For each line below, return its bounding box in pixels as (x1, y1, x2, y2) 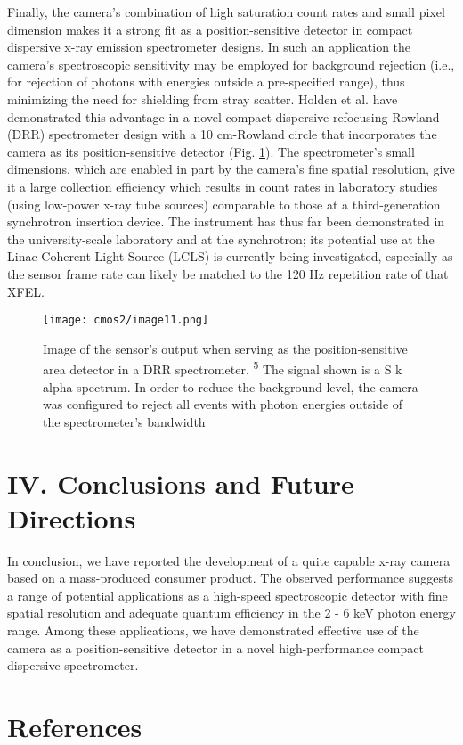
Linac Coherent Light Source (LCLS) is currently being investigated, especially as (7, 247, 453, 266)
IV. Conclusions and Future (7, 464, 354, 501)
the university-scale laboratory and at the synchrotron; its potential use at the (7, 229, 435, 248)
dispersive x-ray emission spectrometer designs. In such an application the (7, 37, 411, 56)
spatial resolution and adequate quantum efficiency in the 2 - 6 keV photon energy (7, 603, 456, 622)
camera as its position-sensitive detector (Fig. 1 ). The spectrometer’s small (7, 142, 415, 160)
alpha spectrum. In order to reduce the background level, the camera (43, 377, 418, 396)
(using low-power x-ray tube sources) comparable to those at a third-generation (7, 194, 441, 213)
